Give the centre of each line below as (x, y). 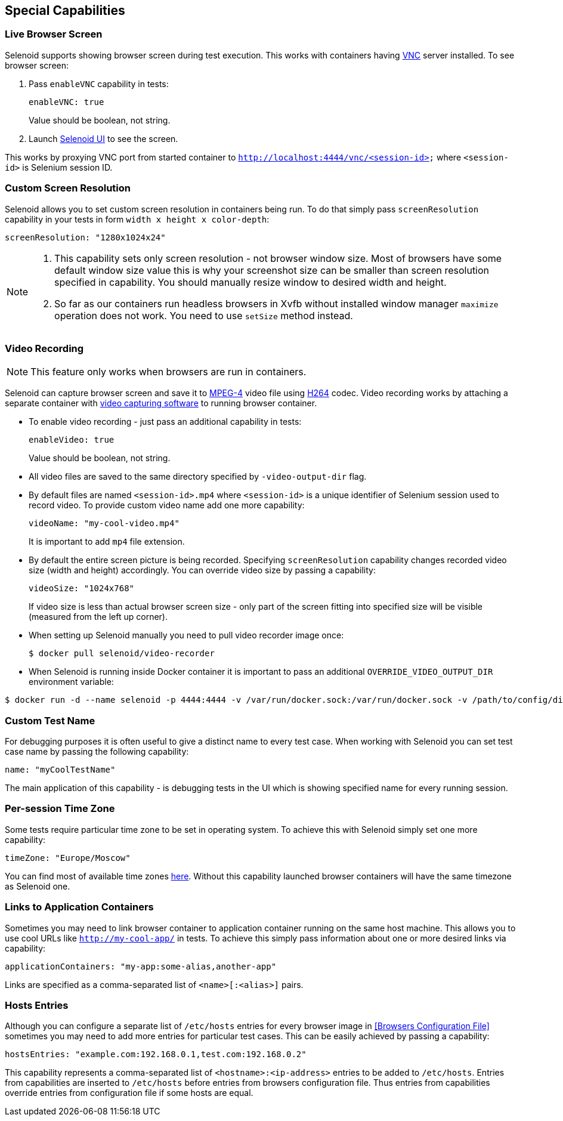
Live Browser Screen (54, 34)
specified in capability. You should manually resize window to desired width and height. (250, 282)
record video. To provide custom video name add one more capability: (167, 505)
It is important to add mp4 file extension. (107, 542)
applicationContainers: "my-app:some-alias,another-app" (141, 966)
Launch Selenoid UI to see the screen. (103, 138)
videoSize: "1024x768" (82, 589)
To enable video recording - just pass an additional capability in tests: (165, 422)
